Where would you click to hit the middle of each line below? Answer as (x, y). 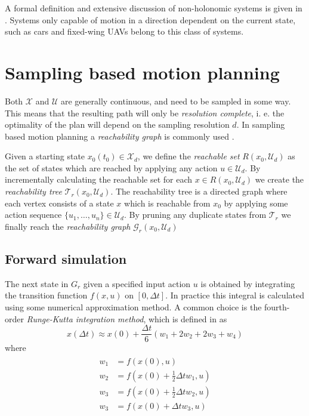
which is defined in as (188, 318)
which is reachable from (167, 203)
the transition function (46, 295)
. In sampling (261, 124)
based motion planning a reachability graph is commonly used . (120, 136)
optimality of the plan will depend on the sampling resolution (117, 124)
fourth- (277, 307)
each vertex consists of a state (59, 203)
